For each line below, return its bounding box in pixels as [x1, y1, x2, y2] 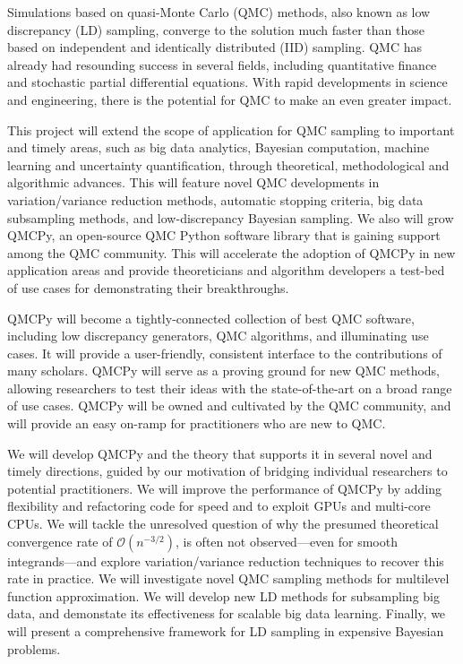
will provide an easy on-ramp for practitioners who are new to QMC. [7, 414, 386, 433]
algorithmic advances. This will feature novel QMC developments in [7, 173, 380, 192]
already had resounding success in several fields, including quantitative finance [7, 55, 437, 73]
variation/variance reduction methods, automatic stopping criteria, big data [7, 190, 424, 209]
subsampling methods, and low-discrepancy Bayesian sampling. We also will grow [7, 208, 454, 227]
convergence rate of [7, 531, 113, 550]
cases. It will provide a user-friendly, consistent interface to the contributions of [7, 343, 442, 362]
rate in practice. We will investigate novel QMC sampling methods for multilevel [7, 569, 450, 588]
